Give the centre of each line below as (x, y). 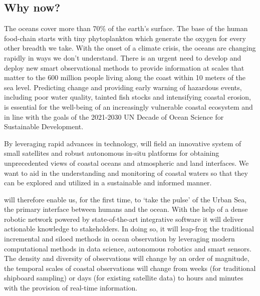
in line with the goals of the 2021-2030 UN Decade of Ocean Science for (114, 116)
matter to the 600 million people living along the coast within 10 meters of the (125, 77)
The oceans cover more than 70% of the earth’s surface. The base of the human (126, 28)
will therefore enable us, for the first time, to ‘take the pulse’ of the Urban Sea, (125, 199)
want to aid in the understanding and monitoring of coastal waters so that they (126, 173)
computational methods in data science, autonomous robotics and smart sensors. (128, 248)
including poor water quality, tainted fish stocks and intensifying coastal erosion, (127, 97)
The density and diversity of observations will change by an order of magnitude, (127, 258)
